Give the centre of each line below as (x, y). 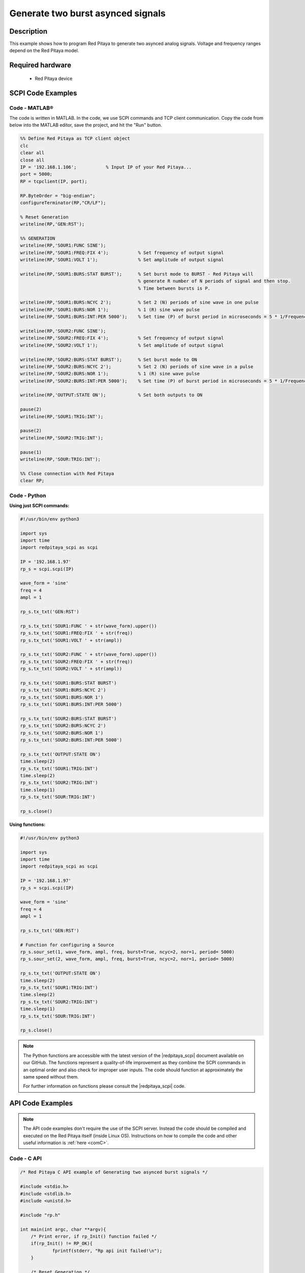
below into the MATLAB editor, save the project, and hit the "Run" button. (86, 125)
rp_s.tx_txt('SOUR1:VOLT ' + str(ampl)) (71, 640)
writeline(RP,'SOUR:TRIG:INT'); (60, 459)
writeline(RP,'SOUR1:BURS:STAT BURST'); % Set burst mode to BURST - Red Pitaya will (137, 274)
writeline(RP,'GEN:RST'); (52, 224)
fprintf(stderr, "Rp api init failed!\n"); (107, 1251)
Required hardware (40, 65)
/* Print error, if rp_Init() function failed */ (94, 1236)
